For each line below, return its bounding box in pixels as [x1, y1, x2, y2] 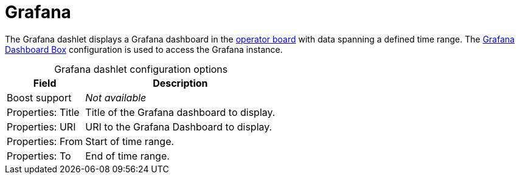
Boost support [7, 91, 72, 104]
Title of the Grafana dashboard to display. [85, 106, 276, 118]
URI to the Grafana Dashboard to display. [85, 120, 272, 133]
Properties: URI [7, 120, 76, 133]
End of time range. [85, 149, 170, 162]
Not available [85, 91, 147, 104]
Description [153, 76, 208, 89]
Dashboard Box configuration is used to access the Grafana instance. [5, 44, 283, 55]
